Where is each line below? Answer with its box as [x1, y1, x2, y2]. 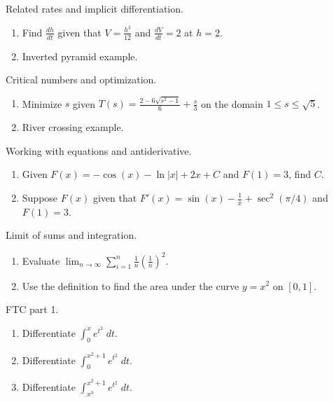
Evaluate [22, 253, 60, 268]
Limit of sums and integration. [6, 228, 137, 242]
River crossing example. [22, 120, 124, 134]
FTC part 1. [6, 302, 59, 317]
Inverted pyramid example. [22, 48, 138, 63]
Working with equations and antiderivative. [6, 143, 192, 158]
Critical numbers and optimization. [6, 72, 157, 87]
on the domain [201, 96, 263, 111]
